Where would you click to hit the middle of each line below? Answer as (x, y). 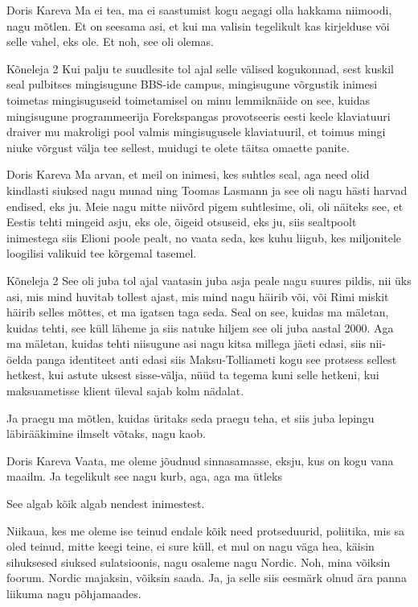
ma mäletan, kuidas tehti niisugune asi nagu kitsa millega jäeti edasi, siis (186, 343)
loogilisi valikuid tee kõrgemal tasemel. (102, 253)
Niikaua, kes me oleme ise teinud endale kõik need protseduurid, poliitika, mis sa (206, 530)
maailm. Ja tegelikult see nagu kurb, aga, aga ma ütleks (144, 476)
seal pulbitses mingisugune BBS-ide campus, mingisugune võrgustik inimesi (192, 84)
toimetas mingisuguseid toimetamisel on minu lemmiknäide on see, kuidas (188, 99)
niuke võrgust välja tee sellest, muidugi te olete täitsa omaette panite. (178, 147)
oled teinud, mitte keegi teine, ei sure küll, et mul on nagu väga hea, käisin (191, 546)
